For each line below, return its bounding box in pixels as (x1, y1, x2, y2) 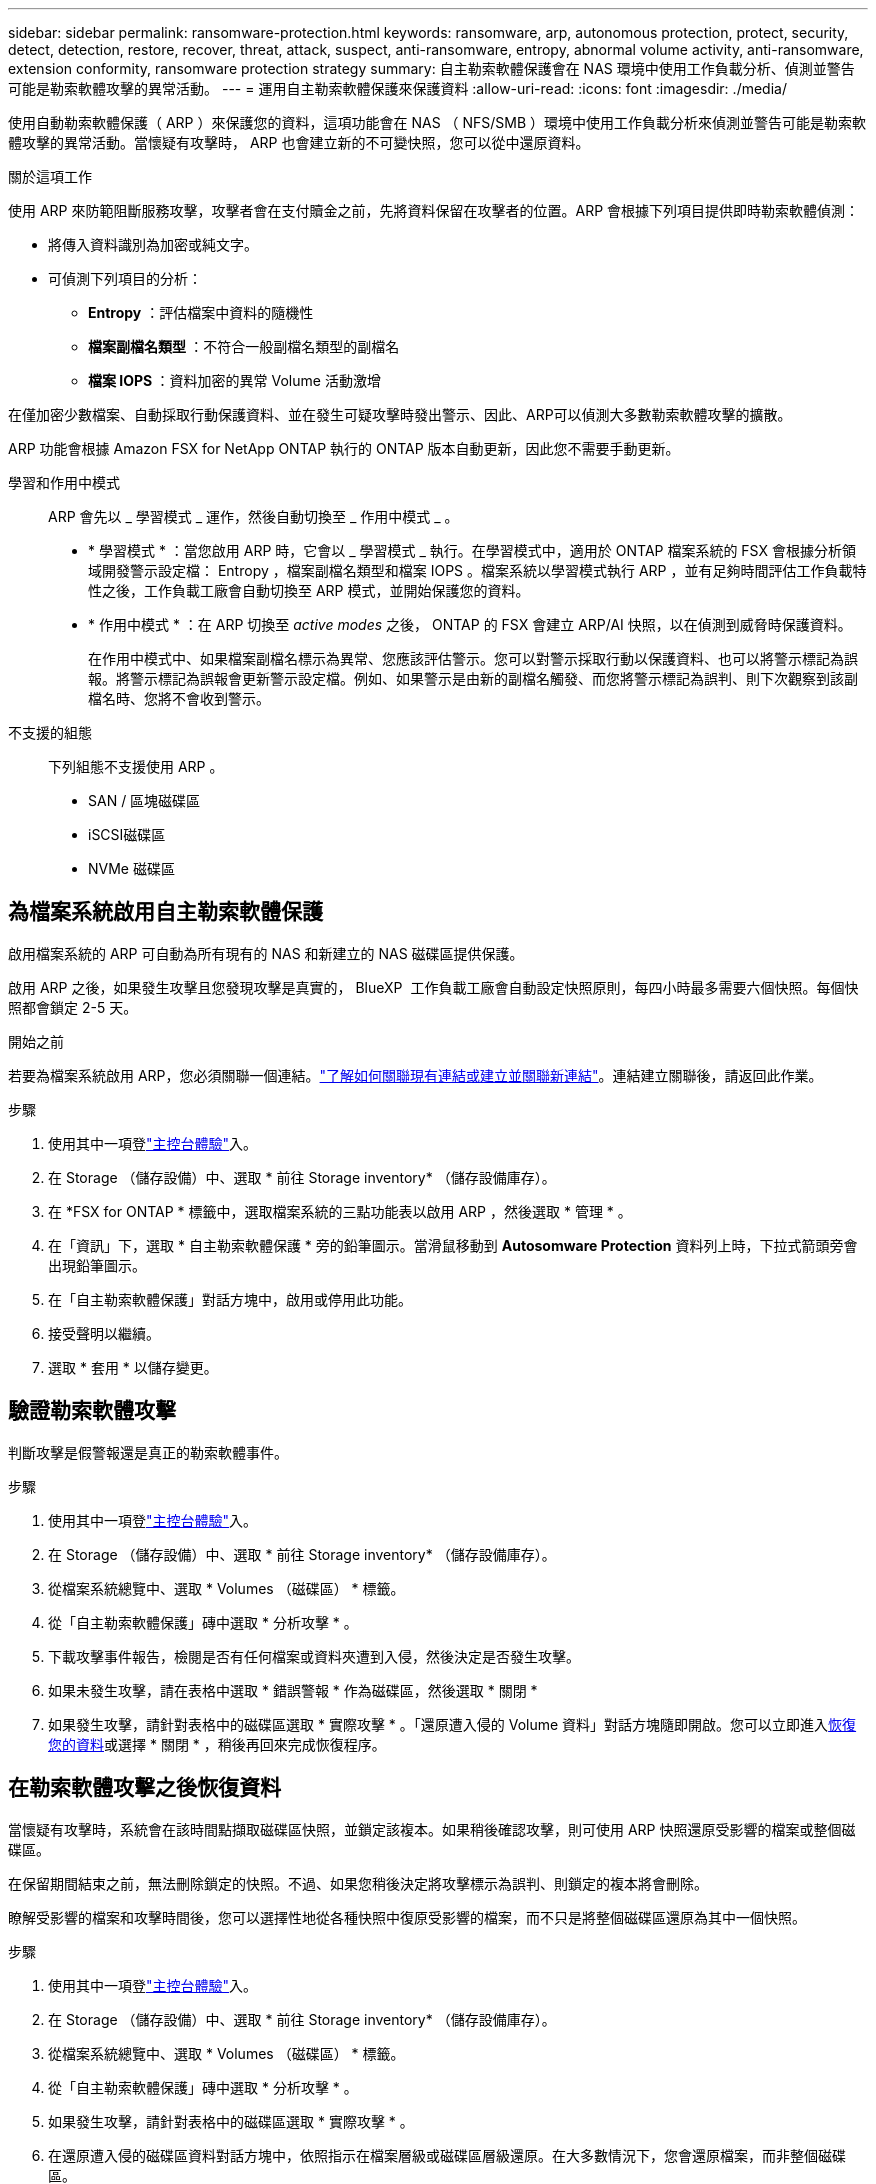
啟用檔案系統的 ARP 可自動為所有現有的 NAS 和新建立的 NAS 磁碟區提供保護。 (8, 944, 524, 962)
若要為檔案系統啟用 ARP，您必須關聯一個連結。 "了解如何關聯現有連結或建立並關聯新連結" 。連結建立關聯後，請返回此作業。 (8, 1066, 823, 1084)
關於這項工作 (8, 168, 92, 185)
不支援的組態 (8, 724, 92, 741)
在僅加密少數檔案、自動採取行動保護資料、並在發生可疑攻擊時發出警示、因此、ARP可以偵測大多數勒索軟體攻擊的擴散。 (8, 406, 792, 423)
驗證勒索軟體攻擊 (8, 1398, 176, 1424)
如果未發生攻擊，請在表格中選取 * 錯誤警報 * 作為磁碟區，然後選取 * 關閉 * (48, 1681, 538, 1699)
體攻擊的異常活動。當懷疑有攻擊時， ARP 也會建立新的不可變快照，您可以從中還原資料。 (8, 134, 590, 151)
